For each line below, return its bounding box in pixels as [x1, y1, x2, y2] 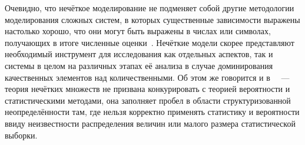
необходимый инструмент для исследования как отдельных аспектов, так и [5, 48, 273, 60]
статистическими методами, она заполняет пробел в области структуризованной [5, 94, 291, 106]
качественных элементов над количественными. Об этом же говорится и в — [5, 71, 290, 83]
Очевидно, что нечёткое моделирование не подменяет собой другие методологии [5, 2, 294, 14]
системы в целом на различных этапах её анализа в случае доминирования [5, 59, 273, 71]
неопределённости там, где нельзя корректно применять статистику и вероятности [5, 106, 300, 118]
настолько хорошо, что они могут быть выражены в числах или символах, [5, 25, 271, 37]
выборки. [5, 128, 38, 141]
